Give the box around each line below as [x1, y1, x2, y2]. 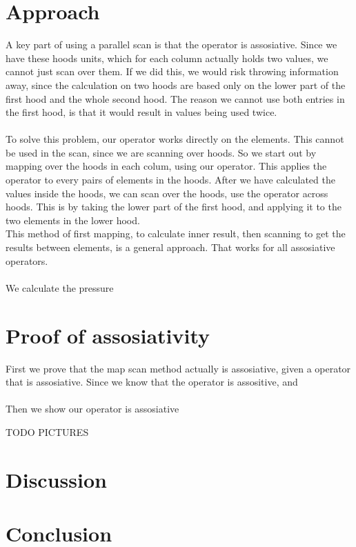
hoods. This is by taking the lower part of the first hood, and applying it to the [6, 199, 342, 214]
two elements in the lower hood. [6, 212, 140, 227]
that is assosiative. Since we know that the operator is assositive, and [6, 375, 298, 389]
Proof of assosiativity [6, 321, 210, 349]
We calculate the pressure [6, 280, 114, 295]
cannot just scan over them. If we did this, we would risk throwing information [6, 64, 339, 79]
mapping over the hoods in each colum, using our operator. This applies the [6, 159, 327, 173]
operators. [6, 253, 48, 268]
